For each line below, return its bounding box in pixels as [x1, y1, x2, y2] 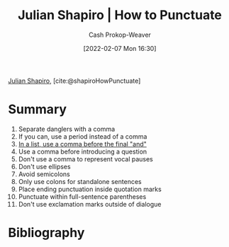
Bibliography [8, 225, 85, 241]
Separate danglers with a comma [18, 125, 116, 133]
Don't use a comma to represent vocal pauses [18, 154, 153, 163]
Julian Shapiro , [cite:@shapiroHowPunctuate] [8, 76, 141, 85]
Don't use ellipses [18, 162, 71, 171]
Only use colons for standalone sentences [18, 177, 142, 185]
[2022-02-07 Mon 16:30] [83, 44, 157, 52]
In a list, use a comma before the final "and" [18, 139, 147, 148]
